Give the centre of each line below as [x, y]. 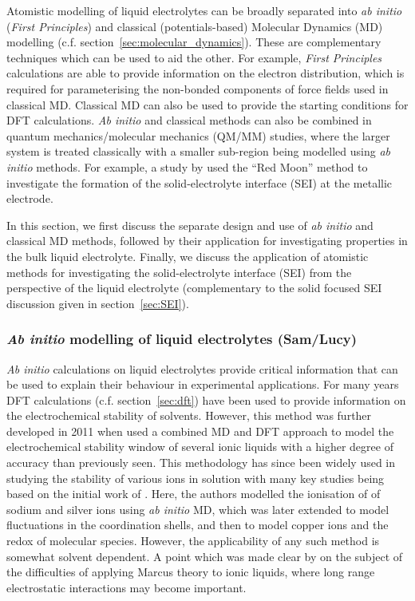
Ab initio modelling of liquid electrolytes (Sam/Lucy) [182, 339]
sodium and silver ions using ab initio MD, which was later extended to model [198, 509]
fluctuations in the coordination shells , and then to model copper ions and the [198, 525]
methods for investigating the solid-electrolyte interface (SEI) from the [179, 272]
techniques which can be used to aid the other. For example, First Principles [194, 57]
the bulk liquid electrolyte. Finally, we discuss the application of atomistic [188, 256]
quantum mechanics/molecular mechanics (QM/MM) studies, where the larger [198, 135]
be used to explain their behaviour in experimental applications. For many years [203, 384]
